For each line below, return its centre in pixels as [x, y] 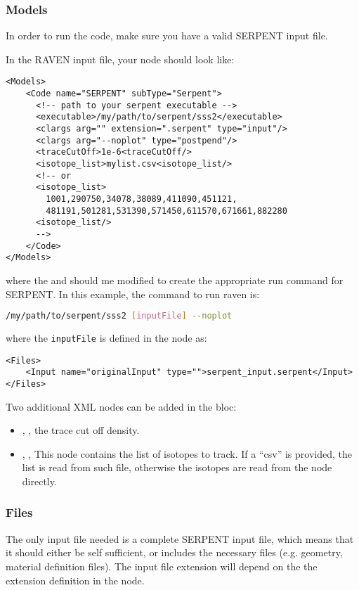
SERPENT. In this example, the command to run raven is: [133, 294]
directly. [39, 481]
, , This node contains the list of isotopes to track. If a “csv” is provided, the [187, 453]
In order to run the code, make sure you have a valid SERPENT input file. [167, 36]
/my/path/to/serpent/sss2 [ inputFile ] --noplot [119, 316]
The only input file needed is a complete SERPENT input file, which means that [180, 538]
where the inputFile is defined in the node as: [106, 337]
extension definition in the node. [75, 580]
